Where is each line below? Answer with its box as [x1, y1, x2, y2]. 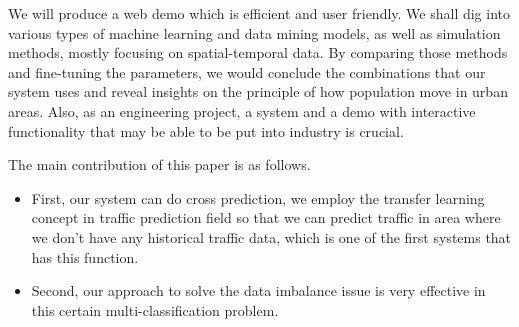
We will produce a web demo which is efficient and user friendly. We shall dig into [8, 3, 511, 23]
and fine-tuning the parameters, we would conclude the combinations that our [8, 61, 486, 82]
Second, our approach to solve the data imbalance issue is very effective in [31, 280, 486, 301]
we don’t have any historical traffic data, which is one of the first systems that [31, 226, 512, 247]
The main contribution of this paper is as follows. [8, 154, 311, 175]
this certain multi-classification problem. [31, 299, 279, 320]
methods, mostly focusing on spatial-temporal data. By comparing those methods [8, 42, 508, 63]
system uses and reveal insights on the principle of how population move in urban [8, 81, 508, 102]
